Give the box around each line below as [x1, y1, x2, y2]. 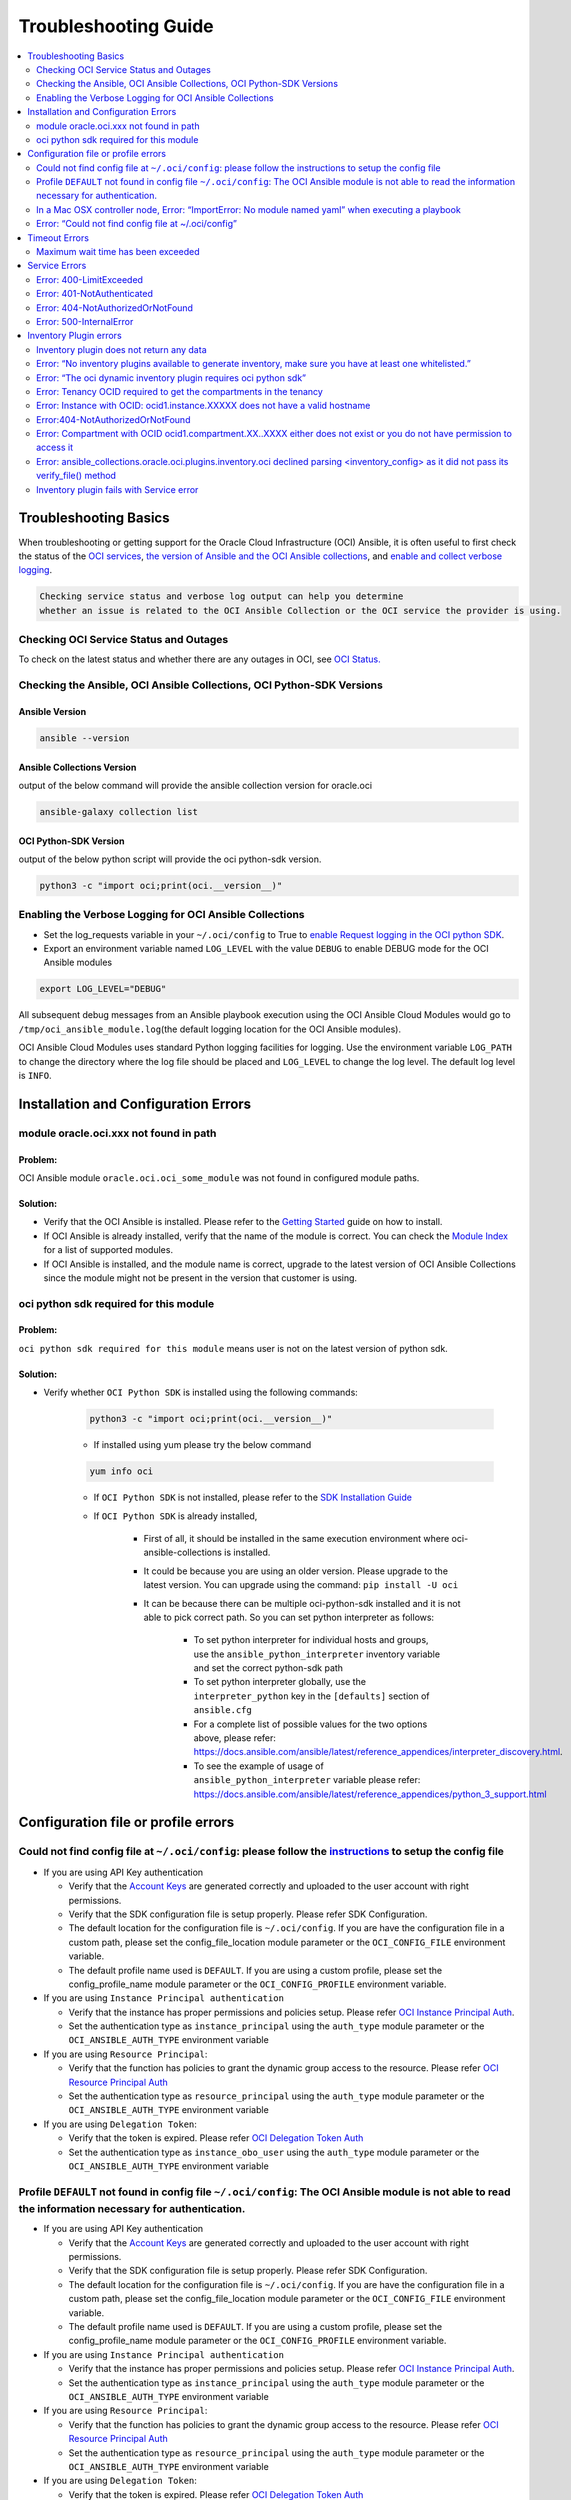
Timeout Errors [27, 231, 90, 244]
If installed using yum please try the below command [93, 1439, 312, 1451]
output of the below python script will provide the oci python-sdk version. [18, 853, 322, 865]
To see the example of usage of [193, 1760, 324, 1772]
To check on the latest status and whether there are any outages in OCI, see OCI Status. [18, 653, 381, 665]
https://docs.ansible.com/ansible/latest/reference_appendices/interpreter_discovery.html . [193, 1746, 564, 1758]
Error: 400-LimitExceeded [36, 273, 144, 285]
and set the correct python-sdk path [193, 1662, 344, 1674]
